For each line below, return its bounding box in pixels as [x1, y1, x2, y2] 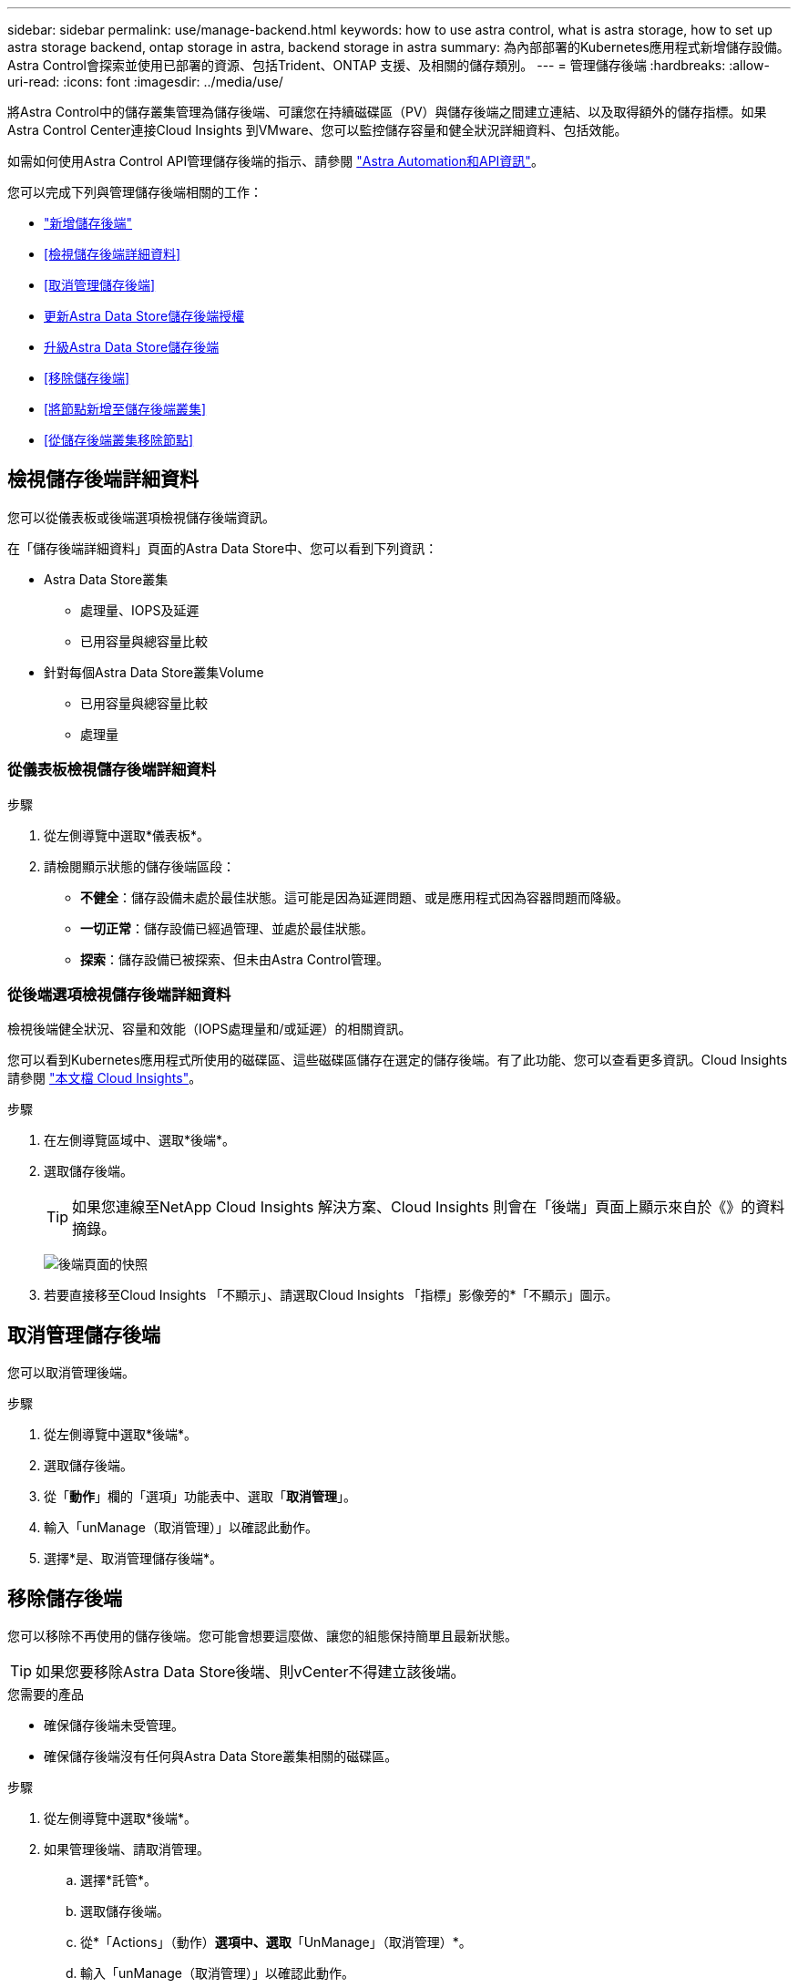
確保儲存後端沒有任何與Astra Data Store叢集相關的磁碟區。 [44, 1748, 398, 1765]
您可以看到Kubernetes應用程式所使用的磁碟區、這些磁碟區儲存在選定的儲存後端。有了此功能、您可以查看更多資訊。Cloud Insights [7, 1052, 788, 1068]
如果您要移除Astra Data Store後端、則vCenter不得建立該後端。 [36, 1663, 465, 1682]
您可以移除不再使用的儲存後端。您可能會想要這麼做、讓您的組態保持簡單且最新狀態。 [7, 1628, 517, 1644]
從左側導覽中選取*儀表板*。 [44, 827, 210, 843]
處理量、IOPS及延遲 [80, 602, 199, 618]
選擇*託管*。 [80, 1872, 158, 1889]
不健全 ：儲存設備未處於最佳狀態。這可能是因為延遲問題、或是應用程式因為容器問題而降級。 [80, 889, 629, 905]
